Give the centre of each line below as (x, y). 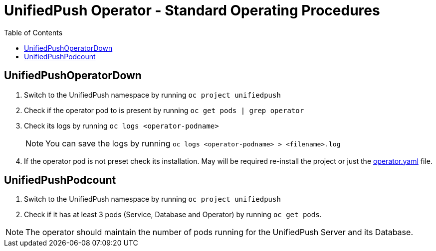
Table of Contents (33, 32)
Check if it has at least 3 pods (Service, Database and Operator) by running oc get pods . (173, 215)
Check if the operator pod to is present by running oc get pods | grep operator (164, 110)
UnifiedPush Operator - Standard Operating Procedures (192, 10)
